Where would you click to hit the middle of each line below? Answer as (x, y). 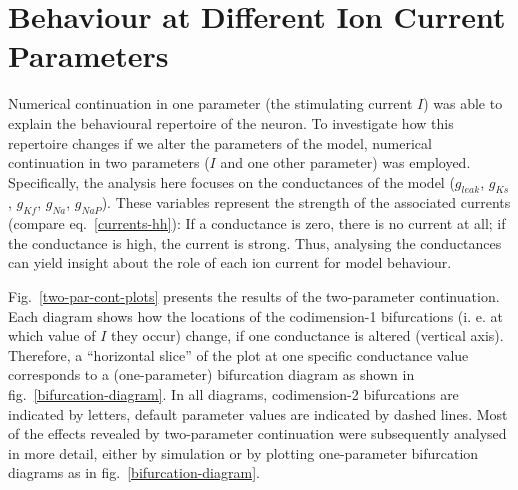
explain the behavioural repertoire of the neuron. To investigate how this (231, 122)
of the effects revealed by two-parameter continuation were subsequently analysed (257, 433)
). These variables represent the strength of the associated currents (306, 202)
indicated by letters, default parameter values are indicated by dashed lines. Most (258, 413)
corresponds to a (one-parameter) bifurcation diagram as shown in (211, 374)
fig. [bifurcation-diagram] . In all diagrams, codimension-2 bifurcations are (233, 394)
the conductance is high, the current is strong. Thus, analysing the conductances (255, 242)
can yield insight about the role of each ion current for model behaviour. (230, 262)
